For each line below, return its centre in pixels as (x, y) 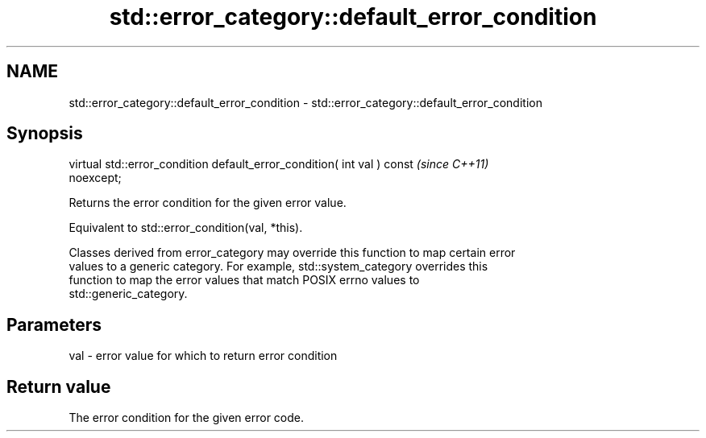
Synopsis (45, 134)
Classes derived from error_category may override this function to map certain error (292, 253)
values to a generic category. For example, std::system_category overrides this (278, 267)
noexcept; (95, 178)
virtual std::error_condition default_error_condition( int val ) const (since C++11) (279, 164)
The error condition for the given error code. (187, 418)
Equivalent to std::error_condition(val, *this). (186, 228)
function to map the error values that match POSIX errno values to (244, 280)
